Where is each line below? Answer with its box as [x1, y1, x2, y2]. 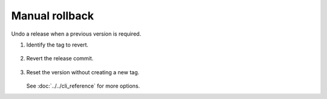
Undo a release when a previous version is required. [11, 30, 142, 37]
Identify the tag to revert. [26, 41, 89, 48]
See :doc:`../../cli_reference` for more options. [26, 82, 140, 90]
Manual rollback [11, 9, 94, 22]
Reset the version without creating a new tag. [26, 68, 139, 75]
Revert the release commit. [26, 55, 94, 62]
